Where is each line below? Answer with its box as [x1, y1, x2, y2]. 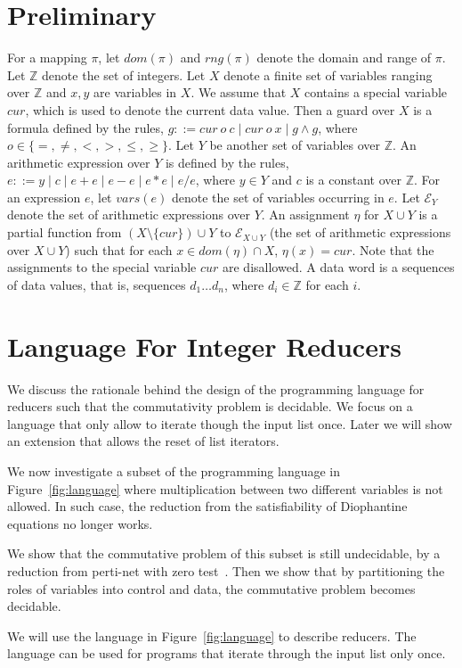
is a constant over [305, 170, 401, 189]
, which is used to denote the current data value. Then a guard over [25, 100, 395, 119]
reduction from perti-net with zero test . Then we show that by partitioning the [7, 561, 445, 580]
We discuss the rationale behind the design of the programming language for [7, 379, 425, 398]
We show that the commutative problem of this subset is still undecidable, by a [7, 544, 441, 563]
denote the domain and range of [256, 48, 432, 67]
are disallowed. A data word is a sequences [223, 258, 455, 276]
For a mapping [7, 48, 87, 67]
